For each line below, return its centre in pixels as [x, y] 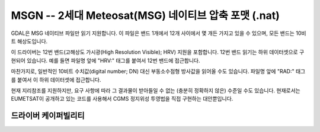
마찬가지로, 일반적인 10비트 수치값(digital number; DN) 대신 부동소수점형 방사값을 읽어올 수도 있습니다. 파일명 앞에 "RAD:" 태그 [158, 72]
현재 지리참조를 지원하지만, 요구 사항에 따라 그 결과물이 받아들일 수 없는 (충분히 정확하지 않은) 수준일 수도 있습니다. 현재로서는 [156, 90]
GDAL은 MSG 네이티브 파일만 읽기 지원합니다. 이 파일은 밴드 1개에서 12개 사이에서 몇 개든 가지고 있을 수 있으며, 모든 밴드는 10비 [159, 33]
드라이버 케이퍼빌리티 [48, 116]
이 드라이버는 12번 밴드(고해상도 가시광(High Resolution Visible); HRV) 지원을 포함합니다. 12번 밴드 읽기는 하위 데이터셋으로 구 [158, 52]
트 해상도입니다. [29, 41]
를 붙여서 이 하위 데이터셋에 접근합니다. [56, 79]
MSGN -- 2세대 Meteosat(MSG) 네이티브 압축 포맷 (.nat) [145, 15]
